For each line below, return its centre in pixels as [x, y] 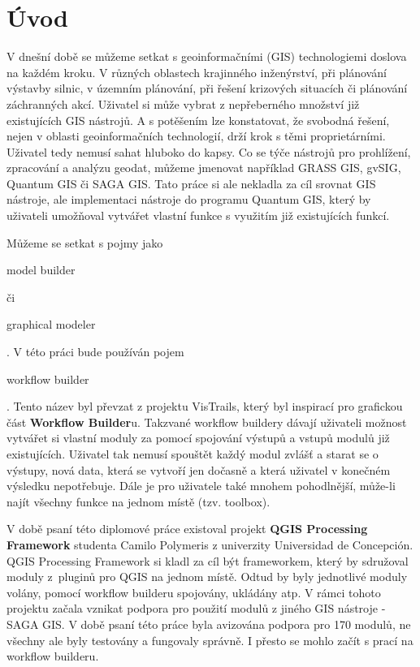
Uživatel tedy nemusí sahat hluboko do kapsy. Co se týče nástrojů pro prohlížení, [209, 151]
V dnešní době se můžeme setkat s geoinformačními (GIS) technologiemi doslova [207, 56]
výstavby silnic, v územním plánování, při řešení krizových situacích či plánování [207, 88]
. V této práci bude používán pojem [95, 352]
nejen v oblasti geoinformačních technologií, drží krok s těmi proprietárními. [196, 136]
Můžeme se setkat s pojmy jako [85, 242]
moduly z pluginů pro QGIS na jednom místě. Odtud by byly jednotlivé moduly [207, 577]
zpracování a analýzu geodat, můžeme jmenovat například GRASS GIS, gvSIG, [204, 168]
